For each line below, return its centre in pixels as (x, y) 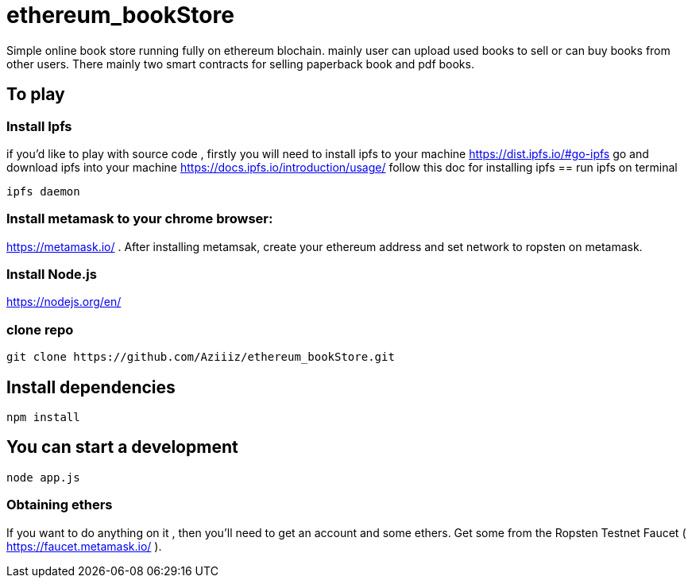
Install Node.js (52, 275)
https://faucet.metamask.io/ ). (84, 546)
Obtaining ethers (60, 505)
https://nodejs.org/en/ (64, 302)
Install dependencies (91, 387)
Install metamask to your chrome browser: (140, 219)
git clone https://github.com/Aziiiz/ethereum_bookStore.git (201, 357)
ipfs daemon (43, 191)
